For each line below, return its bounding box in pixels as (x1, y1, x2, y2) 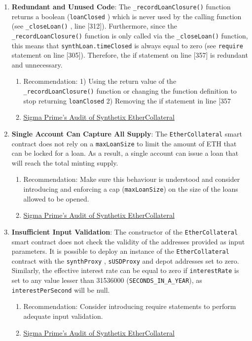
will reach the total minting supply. (11, 157, 118, 168)
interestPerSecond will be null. (11, 284, 110, 295)
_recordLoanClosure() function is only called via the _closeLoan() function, (11, 30, 248, 40)
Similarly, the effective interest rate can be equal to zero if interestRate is (11, 265, 239, 275)
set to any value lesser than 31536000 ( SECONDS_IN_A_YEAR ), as (11, 275, 202, 285)
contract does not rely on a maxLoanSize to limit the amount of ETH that (11, 138, 237, 148)
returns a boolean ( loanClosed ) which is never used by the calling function (11, 11, 242, 21)
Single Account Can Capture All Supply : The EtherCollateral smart (11, 128, 243, 138)
